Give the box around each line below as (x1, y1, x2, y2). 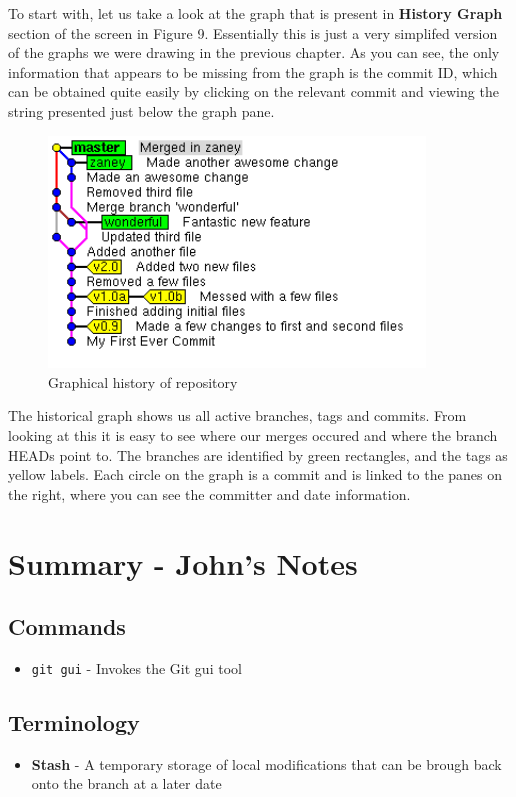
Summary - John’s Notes (8, 542, 358, 583)
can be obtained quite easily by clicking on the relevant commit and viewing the (8, 81, 499, 102)
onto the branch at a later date (31, 773, 222, 794)
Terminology (8, 707, 140, 738)
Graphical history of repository (48, 371, 238, 392)
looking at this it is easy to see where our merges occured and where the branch (8, 425, 498, 446)
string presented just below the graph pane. (8, 100, 275, 121)
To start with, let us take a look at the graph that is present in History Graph (8, 3, 503, 23)
